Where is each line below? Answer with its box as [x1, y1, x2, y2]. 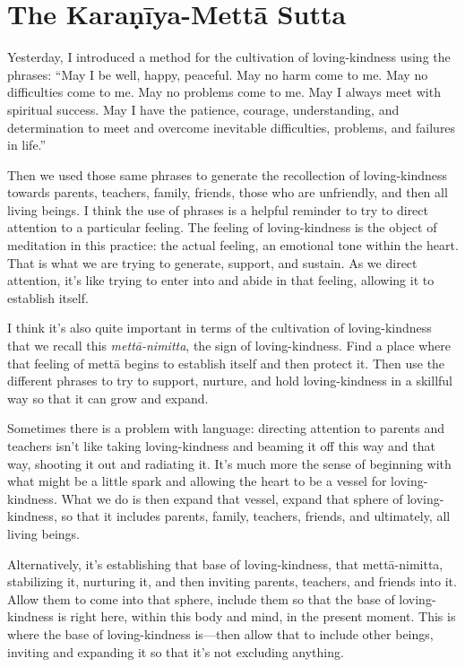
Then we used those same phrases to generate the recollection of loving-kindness [7, 165, 447, 184]
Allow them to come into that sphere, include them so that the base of [7, 589, 395, 608]
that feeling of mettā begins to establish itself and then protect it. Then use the [7, 353, 445, 372]
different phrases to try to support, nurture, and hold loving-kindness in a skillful [7, 371, 452, 390]
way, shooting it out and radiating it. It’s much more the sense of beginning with [7, 454, 452, 472]
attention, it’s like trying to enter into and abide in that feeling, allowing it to [7, 271, 435, 290]
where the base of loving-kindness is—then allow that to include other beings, [7, 624, 434, 643]
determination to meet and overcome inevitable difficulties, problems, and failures [7, 117, 456, 136]
